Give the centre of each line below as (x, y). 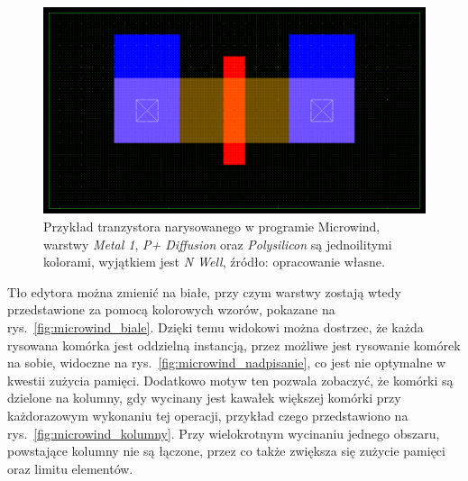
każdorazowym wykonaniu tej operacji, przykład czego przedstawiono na (208, 415)
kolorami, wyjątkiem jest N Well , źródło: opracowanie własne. (214, 262)
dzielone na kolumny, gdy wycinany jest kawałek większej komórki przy (204, 398)
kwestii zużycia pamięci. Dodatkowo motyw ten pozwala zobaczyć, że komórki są (230, 380)
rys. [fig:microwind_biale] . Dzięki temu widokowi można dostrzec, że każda (216, 327)
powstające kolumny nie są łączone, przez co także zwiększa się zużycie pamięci (226, 451)
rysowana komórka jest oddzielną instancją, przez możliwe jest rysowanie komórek (234, 345)
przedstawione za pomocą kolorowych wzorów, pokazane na (171, 309)
